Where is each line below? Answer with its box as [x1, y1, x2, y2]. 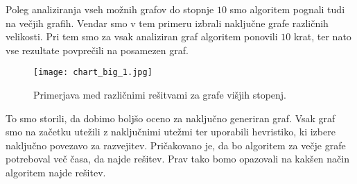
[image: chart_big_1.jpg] [33, 67, 153, 78]
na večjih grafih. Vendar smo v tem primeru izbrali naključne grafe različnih [6, 15, 329, 30]
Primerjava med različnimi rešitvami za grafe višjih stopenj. [33, 87, 287, 102]
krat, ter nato [293, 29, 351, 44]
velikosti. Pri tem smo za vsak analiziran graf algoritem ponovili [6, 29, 278, 44]
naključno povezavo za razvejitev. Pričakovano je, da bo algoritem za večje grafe [6, 137, 346, 152]
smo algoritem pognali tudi [229, 2, 345, 16]
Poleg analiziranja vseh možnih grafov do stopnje [6, 2, 214, 16]
